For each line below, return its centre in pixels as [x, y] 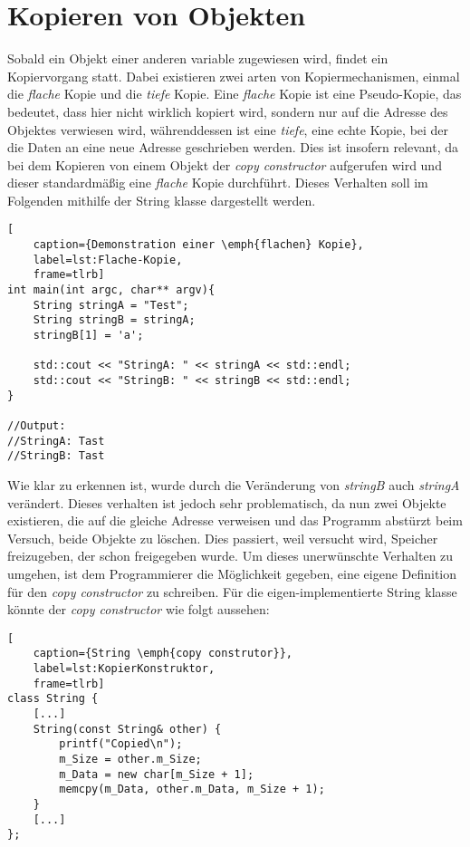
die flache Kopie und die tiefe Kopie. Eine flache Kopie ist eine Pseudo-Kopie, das [235, 94]
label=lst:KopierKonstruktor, [124, 669]
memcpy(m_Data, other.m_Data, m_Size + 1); [192, 789]
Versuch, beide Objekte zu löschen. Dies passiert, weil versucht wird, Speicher [223, 538]
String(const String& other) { [127, 729]
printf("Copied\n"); [121, 744]
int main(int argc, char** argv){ [111, 290]
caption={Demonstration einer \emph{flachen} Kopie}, [198, 245]
